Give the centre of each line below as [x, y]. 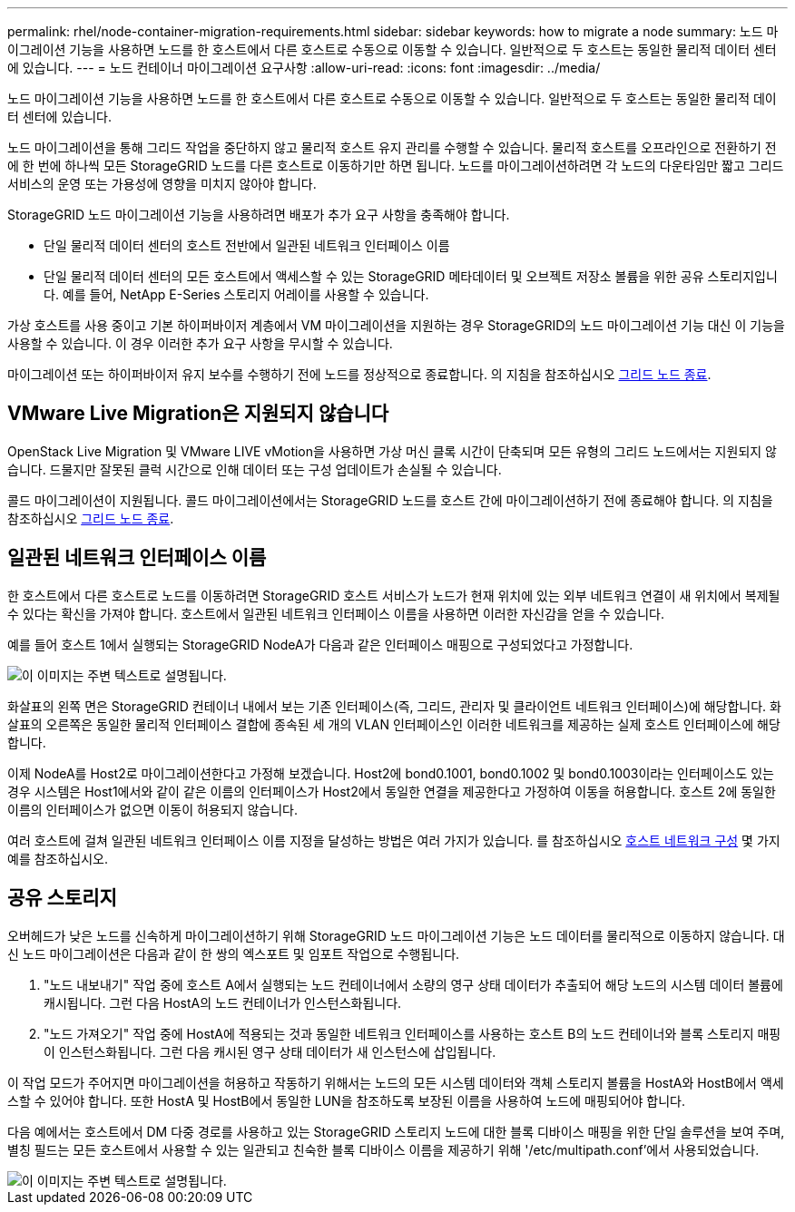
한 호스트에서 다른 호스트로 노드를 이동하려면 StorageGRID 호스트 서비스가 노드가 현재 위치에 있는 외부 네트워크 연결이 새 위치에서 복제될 [394, 595]
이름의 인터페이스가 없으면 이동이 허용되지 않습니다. [152, 809]
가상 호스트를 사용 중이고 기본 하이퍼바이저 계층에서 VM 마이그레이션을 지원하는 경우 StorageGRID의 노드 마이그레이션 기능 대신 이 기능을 [396, 325]
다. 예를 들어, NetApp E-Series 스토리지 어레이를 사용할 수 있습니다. [236, 294]
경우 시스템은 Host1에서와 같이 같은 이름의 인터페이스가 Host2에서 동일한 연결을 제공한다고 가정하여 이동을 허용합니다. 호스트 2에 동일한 [392, 791]
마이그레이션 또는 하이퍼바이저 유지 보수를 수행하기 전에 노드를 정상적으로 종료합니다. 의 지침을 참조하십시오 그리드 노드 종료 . [359, 374]
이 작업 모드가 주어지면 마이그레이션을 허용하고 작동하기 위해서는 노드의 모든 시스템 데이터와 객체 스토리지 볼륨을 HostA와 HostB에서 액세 [396, 1082]
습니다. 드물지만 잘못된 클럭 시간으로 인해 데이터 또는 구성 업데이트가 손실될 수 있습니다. [255, 469]
